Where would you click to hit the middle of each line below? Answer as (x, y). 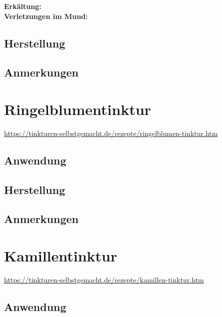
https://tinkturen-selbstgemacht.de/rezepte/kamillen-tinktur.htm (104, 279)
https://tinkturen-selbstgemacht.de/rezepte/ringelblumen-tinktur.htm (111, 133)
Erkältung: (23, 6)
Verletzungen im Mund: (46, 16)
